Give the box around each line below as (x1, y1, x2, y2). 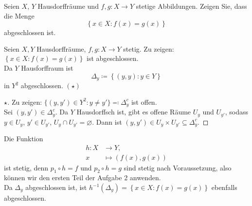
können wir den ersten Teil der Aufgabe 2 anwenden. (4, 172, 161, 183)
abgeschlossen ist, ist (25, 182, 87, 192)
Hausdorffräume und (37, 1, 99, 11)
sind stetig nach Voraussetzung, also (124, 162, 232, 172)
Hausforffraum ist (21, 62, 73, 73)
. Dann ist (92, 116, 122, 127)
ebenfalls (211, 182, 237, 192)
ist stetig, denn (4, 162, 49, 172)
